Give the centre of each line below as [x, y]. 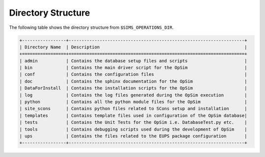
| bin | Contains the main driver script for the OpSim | [133, 68]
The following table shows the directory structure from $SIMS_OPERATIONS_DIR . [91, 27]
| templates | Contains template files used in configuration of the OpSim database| [133, 115]
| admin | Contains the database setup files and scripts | [133, 61]
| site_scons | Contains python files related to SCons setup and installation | [133, 109]
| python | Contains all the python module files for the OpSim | [133, 102]
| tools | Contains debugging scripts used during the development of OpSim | [133, 129]
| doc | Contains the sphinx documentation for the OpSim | [133, 81]
